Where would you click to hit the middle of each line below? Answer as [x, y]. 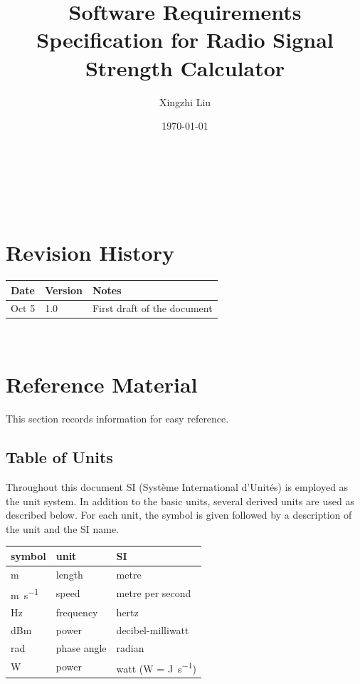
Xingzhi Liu [185, 102]
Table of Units [59, 457]
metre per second [154, 593]
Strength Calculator [185, 67]
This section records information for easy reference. [117, 419]
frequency [77, 612]
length [69, 574]
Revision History [90, 253]
